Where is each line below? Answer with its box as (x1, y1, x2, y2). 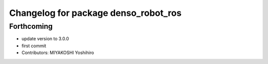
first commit (21, 43, 47, 49)
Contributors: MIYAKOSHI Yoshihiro (21, 50, 94, 56)
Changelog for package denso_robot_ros (9, 7, 182, 18)
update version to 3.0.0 (21, 36, 69, 42)
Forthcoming (9, 22, 53, 31)
